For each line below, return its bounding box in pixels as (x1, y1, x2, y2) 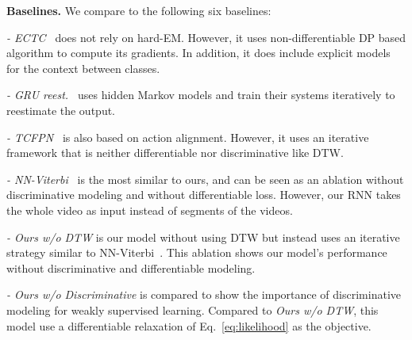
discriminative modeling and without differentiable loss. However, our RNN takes (6, 186, 401, 203)
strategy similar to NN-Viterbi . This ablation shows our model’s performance (6, 244, 387, 261)
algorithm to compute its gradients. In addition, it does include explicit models (6, 44, 391, 61)
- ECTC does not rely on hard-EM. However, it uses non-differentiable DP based (6, 29, 406, 45)
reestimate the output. (6, 101, 116, 118)
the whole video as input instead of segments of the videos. (6, 201, 293, 218)
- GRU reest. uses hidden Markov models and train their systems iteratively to (6, 86, 395, 103)
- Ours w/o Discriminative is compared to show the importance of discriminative (6, 286, 401, 303)
